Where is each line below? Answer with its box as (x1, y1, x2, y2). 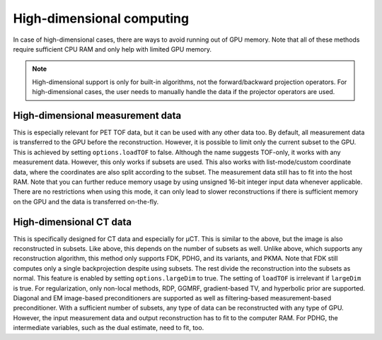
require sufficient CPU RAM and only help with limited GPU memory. (13, 45, 212, 53)
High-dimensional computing (13, 11, 190, 26)
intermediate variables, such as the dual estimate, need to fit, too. (13, 324, 204, 332)
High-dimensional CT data (13, 216, 132, 228)
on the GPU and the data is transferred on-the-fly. (13, 197, 159, 206)
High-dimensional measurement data (13, 110, 182, 122)
